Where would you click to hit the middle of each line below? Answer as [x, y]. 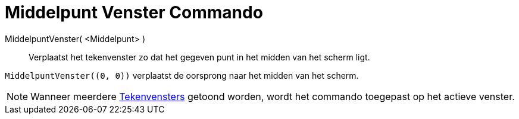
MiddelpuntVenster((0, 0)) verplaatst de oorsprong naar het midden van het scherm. [182, 75]
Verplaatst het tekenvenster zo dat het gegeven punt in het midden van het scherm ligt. [199, 57]
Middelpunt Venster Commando [134, 12]
